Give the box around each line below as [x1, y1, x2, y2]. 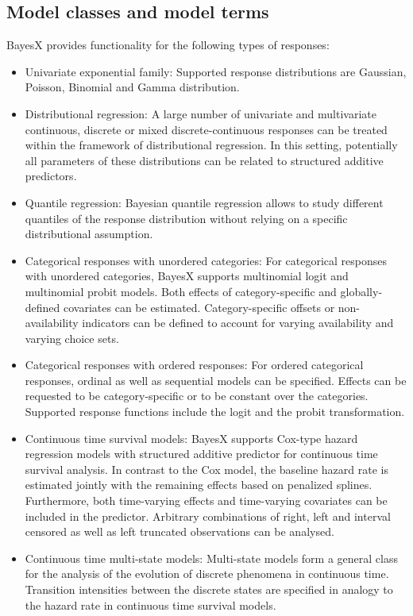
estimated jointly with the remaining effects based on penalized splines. [25, 476, 372, 493]
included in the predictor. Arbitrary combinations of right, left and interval [25, 507, 391, 524]
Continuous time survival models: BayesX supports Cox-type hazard [25, 429, 358, 446]
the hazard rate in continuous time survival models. [25, 596, 276, 613]
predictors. [25, 167, 77, 184]
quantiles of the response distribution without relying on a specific [25, 210, 348, 226]
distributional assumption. [25, 225, 153, 242]
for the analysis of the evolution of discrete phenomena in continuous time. [25, 565, 389, 582]
